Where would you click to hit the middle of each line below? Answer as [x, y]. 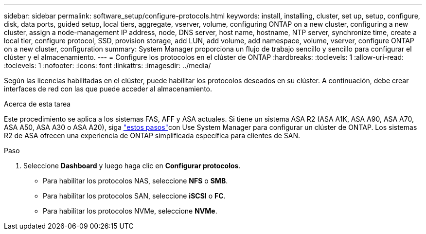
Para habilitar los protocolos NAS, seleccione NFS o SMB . [135, 181]
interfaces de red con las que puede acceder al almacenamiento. [108, 89]
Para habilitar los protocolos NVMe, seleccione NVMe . [130, 211]
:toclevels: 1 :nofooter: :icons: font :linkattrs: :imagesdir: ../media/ [107, 65]
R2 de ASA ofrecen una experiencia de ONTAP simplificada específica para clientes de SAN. [152, 135]
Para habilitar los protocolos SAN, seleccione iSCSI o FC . [134, 196]
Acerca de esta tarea [37, 104]
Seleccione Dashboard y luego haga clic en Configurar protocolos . [132, 166]
